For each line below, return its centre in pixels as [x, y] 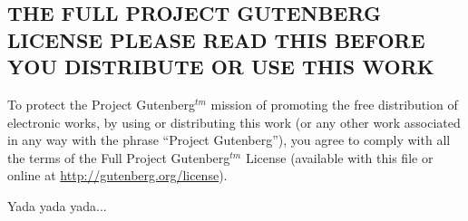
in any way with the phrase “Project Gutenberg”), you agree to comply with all [229, 140]
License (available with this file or [339, 157]
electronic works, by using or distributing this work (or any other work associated [234, 122]
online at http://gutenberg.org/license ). [117, 175]
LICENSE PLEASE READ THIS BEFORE [216, 39]
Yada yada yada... [57, 205]
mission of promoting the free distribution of [334, 104]
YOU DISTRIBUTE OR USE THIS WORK [221, 67]
